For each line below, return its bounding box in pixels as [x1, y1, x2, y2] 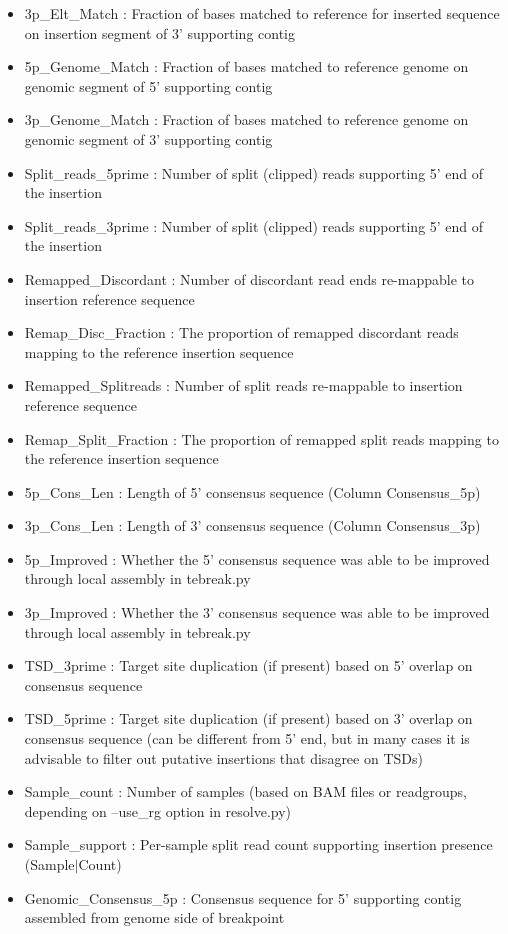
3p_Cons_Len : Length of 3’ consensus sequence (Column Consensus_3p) [24, 515, 481, 536]
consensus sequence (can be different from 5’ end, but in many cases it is [24, 728, 470, 749]
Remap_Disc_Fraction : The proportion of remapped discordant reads [24, 322, 459, 343]
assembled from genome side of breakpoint [24, 907, 285, 928]
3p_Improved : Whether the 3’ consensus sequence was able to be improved [24, 602, 490, 623]
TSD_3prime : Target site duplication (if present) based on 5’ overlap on [24, 655, 473, 676]
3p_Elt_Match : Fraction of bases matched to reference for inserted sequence [24, 3, 500, 23]
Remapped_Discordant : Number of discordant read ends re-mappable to [24, 268, 475, 289]
